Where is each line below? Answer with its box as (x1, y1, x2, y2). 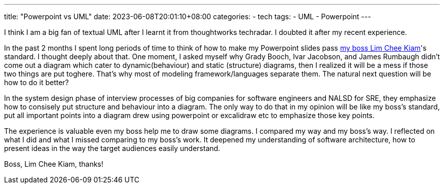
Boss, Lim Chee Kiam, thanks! (4, 160, 103, 168)
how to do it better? (4, 78, 69, 87)
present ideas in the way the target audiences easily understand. (4, 144, 220, 153)
